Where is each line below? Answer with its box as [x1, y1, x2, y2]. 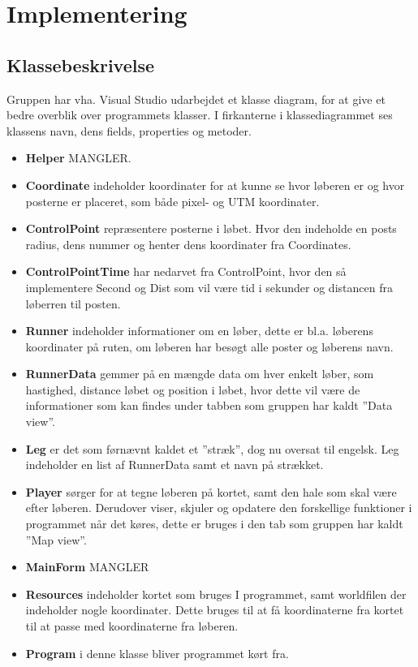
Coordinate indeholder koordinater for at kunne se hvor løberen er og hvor [25, 176, 405, 193]
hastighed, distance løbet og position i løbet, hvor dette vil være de [25, 381, 360, 398]
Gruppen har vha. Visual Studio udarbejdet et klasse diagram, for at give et [6, 90, 386, 107]
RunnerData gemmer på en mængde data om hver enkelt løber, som [25, 365, 374, 382]
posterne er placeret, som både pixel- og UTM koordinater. [25, 192, 320, 209]
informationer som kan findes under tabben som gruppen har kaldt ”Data [25, 397, 393, 414]
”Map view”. [25, 531, 87, 548]
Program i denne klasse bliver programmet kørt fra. [25, 644, 289, 661]
